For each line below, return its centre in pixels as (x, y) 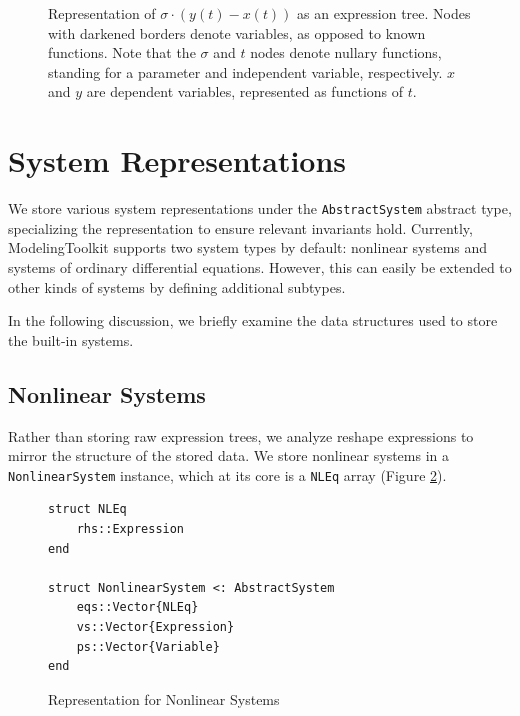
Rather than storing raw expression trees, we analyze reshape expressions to (241, 435)
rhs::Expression (130, 528)
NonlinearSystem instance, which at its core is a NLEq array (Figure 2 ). (227, 474)
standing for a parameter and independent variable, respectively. (245, 71)
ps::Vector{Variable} (148, 646)
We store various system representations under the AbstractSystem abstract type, (260, 208)
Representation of (102, 13)
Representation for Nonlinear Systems (164, 698)
